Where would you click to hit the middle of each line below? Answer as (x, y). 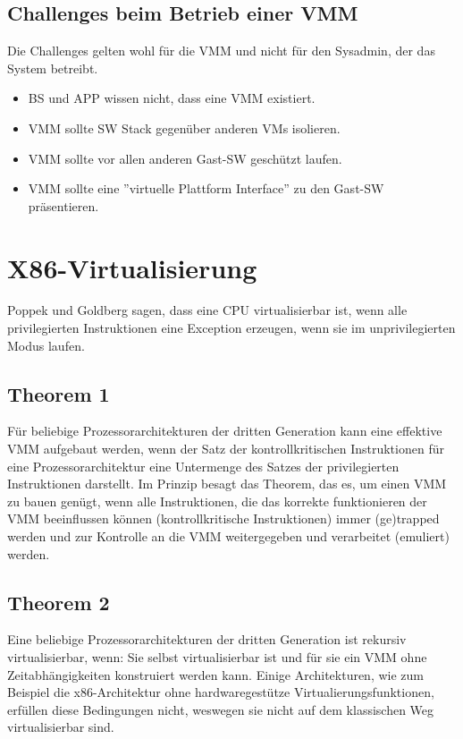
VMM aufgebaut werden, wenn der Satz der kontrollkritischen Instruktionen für (226, 449)
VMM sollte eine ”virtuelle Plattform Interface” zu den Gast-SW (206, 188)
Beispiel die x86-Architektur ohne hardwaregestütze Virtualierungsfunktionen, (221, 692)
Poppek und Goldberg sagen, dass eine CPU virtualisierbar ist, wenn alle (207, 310)
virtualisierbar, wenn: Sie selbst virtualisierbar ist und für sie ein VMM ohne (217, 657)
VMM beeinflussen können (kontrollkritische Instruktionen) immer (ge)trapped (223, 518)
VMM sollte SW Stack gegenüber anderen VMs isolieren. (184, 127)
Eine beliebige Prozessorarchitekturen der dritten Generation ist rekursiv (207, 639)
